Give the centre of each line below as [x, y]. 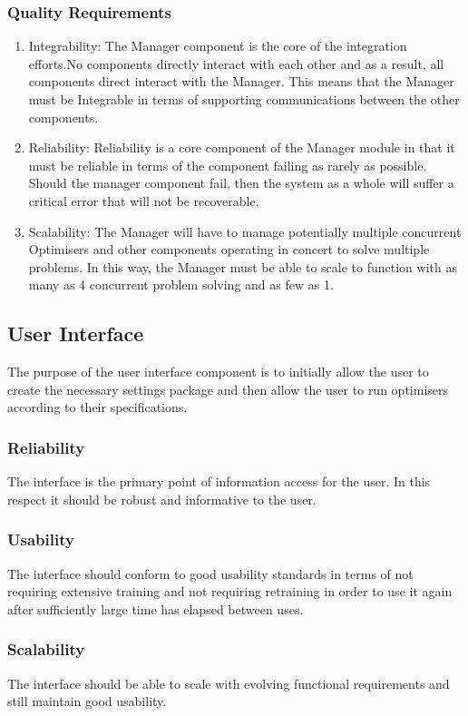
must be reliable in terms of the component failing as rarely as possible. [228, 165]
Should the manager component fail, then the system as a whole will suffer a [241, 183]
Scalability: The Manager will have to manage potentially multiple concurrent [245, 231]
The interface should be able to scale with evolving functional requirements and [229, 683]
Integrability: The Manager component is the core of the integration [218, 46]
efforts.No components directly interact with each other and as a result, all [236, 63]
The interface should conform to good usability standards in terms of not [210, 573]
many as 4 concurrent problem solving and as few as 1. [181, 284]
